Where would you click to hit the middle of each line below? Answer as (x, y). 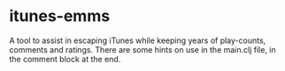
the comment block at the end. (65, 59)
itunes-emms (60, 16)
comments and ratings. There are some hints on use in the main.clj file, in (142, 49)
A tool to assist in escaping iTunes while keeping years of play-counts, (138, 40)
